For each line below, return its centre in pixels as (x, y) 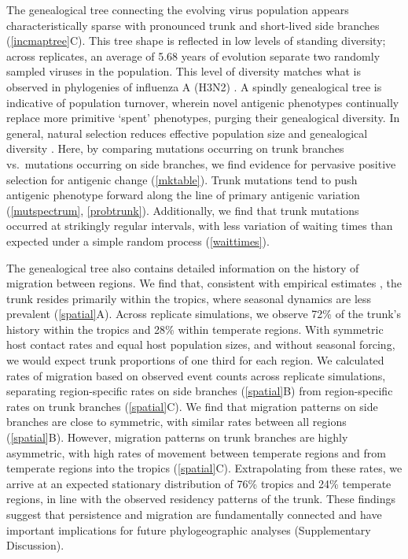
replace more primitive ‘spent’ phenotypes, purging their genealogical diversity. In (203, 118)
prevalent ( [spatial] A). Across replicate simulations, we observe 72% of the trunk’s (204, 314)
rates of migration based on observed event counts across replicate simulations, (196, 375)
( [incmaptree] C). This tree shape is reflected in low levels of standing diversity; (196, 41)
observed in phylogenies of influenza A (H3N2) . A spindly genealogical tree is (194, 86)
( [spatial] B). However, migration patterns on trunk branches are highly (177, 437)
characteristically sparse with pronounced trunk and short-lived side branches (193, 25)
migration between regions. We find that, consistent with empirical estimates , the (204, 283)
